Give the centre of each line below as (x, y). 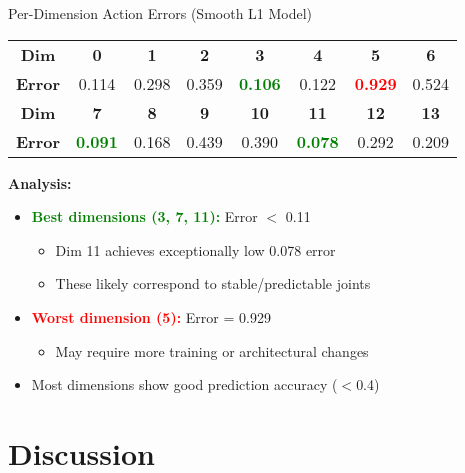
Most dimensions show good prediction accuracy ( (184, 384)
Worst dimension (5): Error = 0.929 (151, 316)
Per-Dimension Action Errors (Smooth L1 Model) (160, 13)
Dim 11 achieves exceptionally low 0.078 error (195, 249)
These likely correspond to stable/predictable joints (213, 283)
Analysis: (40, 182)
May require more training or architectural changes (212, 350)
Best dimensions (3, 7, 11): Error (144, 216)
